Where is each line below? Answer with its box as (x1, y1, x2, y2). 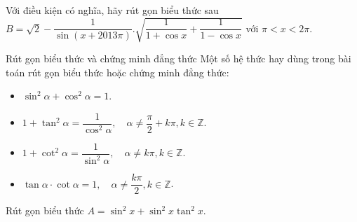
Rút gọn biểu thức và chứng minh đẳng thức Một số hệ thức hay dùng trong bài (6, 51, 351, 66)
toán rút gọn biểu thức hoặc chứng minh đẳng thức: (6, 64, 229, 79)
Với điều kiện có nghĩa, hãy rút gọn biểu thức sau (6, 3, 219, 17)
